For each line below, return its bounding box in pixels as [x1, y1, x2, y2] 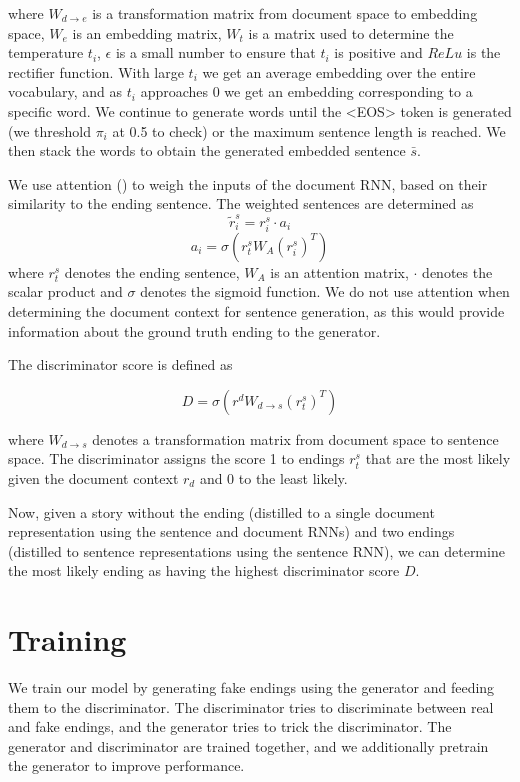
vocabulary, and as [8, 81, 123, 102]
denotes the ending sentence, [64, 261, 240, 282]
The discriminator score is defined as [8, 354, 233, 375]
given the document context [8, 467, 179, 488]
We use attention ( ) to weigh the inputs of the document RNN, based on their [8, 173, 488, 194]
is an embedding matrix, [72, 22, 222, 43]
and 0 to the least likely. [199, 467, 348, 488]
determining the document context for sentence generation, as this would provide [8, 301, 505, 321]
